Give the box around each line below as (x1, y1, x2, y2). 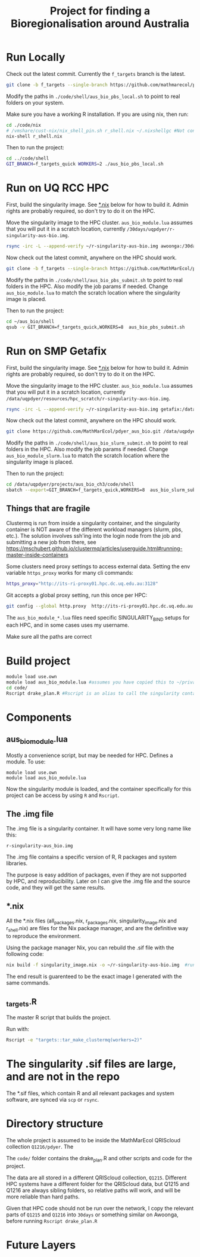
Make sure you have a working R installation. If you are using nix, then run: (6, 111, 189, 118)
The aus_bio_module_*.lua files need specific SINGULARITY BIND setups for (6, 614, 190, 623)
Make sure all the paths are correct (6, 633, 92, 640)
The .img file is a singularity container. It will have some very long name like (6, 824, 192, 832)
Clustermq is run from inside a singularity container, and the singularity (6, 519, 180, 526)
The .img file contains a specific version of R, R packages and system (6, 853, 177, 860)
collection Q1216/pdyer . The (6, 1143, 74, 1150)
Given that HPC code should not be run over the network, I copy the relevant (6, 1204, 194, 1212)
